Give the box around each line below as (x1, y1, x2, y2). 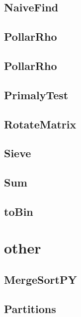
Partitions (4, 301, 56, 316)
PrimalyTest (4, 87, 69, 102)
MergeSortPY (4, 272, 77, 287)
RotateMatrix (4, 116, 77, 131)
